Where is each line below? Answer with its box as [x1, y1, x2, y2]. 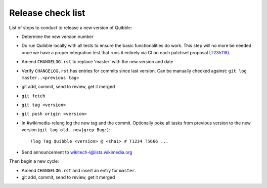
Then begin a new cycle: [9, 158, 59, 164]
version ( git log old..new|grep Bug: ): [21, 127, 110, 133]
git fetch [21, 93, 45, 99]
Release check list [9, 7, 86, 18]
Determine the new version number [21, 34, 94, 39]
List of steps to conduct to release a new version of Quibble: [9, 25, 132, 31]
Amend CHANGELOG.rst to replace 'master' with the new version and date [21, 59, 174, 65]
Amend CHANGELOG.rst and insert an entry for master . [21, 167, 136, 173]
